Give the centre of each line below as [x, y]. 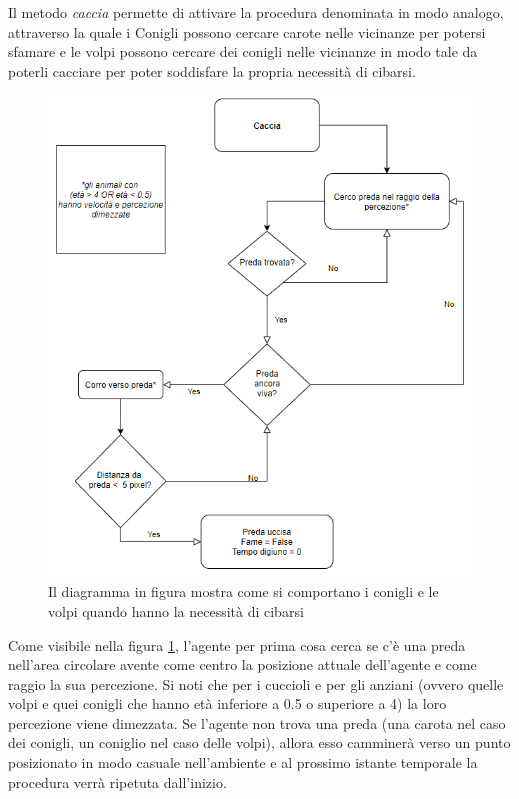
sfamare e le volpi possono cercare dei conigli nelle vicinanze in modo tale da [243, 51]
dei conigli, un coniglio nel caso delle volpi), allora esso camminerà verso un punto [259, 742]
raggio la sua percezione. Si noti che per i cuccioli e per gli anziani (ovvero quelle [256, 683]
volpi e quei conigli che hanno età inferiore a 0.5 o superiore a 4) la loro [227, 703]
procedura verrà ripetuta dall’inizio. [117, 781]
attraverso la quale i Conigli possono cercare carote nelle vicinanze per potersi [247, 31]
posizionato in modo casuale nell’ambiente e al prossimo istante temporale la [243, 762]
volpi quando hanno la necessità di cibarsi [176, 610]
